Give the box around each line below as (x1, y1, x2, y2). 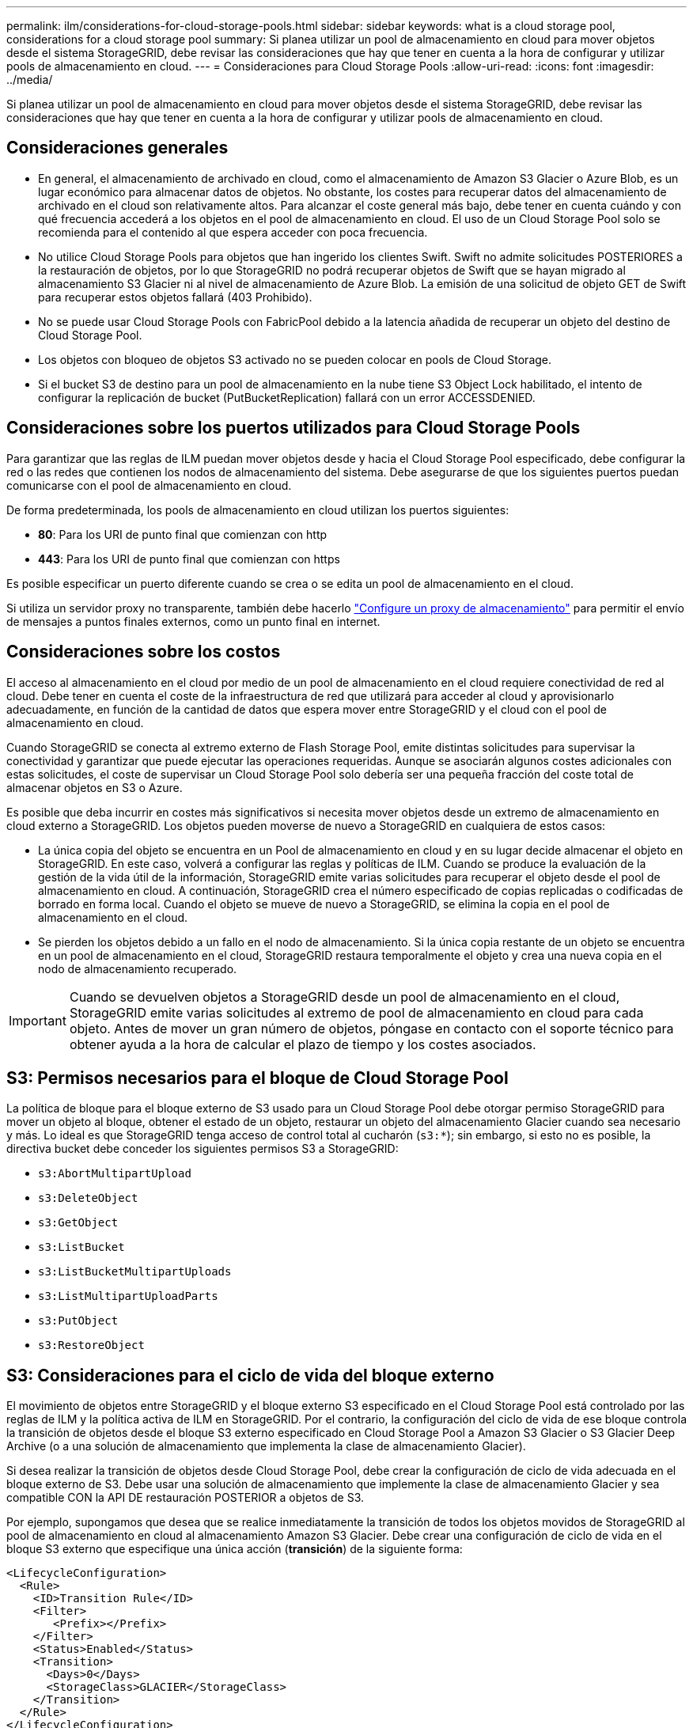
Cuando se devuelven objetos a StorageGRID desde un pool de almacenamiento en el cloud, (69, 988, 620, 1005)
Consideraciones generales (6, 138, 229, 158)
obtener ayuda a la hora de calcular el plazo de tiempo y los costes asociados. (69, 1036, 536, 1052)
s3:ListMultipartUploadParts (38, 1290, 218, 1303)
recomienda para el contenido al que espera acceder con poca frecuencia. (38, 225, 428, 239)
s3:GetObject (38, 1216, 119, 1230)
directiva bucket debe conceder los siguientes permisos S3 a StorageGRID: (6, 1142, 399, 1156)
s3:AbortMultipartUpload (38, 1167, 191, 1180)
